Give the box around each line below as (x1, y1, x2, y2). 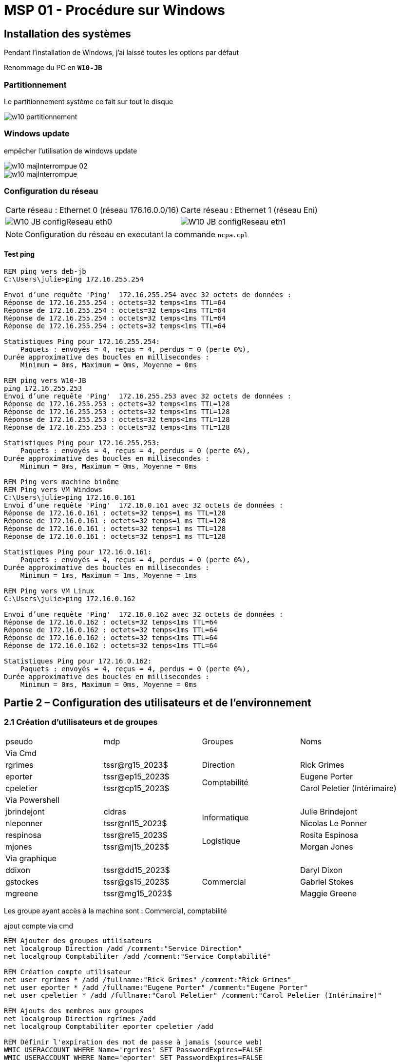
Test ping (4, 250, 35, 259)
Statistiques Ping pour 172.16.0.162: (4, 657, 152, 665)
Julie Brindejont (300, 806, 358, 816)
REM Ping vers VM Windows (4, 485, 103, 493)
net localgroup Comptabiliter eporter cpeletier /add (4, 1022, 213, 1030)
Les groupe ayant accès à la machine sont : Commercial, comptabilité (4, 906, 227, 915)
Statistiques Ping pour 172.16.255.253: (4, 438, 160, 447)
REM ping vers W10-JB (4, 376, 86, 384)
